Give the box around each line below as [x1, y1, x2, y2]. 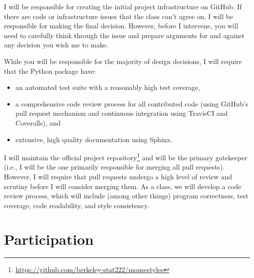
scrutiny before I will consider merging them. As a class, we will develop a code [4, 181, 241, 191]
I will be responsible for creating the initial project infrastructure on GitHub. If [4, 1, 242, 11]
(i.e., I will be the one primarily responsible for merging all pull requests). [4, 162, 225, 172]
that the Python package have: [4, 65, 96, 76]
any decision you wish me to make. [4, 40, 108, 50]
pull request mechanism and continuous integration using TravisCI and [15, 108, 228, 118]
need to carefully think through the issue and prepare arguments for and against [4, 30, 245, 40]
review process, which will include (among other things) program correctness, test [4, 191, 249, 201]
